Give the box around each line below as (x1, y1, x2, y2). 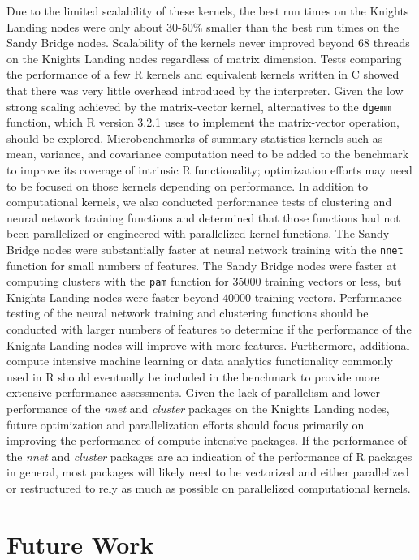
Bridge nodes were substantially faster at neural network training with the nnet (6, 240, 404, 257)
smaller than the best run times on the (206, 18, 400, 35)
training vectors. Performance (254, 288, 402, 305)
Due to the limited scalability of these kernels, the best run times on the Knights (6, 2, 409, 19)
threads (373, 34, 410, 51)
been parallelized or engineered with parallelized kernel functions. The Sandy (6, 225, 390, 242)
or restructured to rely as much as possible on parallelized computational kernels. (6, 480, 411, 496)
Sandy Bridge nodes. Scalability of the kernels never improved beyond (6, 34, 355, 51)
